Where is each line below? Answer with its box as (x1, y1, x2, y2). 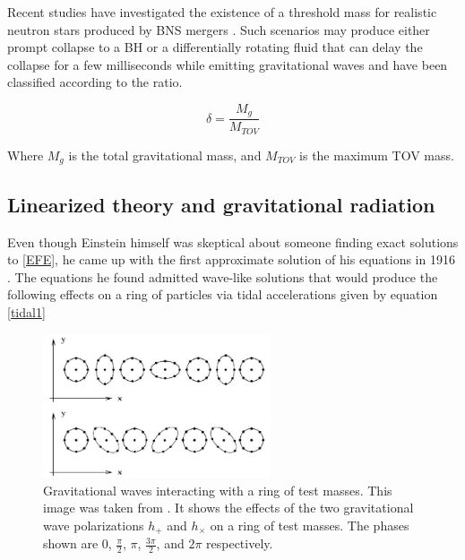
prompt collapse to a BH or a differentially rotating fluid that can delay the (7, 38, 423, 56)
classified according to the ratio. (7, 73, 183, 91)
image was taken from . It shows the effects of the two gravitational (43, 498, 414, 517)
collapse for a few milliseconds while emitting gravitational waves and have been (7, 55, 448, 73)
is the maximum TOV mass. (299, 145, 454, 164)
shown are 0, (43, 534, 112, 553)
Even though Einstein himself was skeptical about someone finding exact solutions (7, 232, 459, 251)
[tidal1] (7, 302, 46, 321)
